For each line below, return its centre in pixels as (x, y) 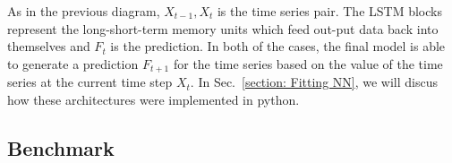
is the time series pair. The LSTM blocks (329, 11)
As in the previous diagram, (84, 11)
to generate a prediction (73, 63)
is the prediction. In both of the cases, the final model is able (278, 46)
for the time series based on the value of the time (308, 63)
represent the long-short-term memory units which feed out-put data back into (223, 28)
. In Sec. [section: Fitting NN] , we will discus (314, 82)
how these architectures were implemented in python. (154, 99)
